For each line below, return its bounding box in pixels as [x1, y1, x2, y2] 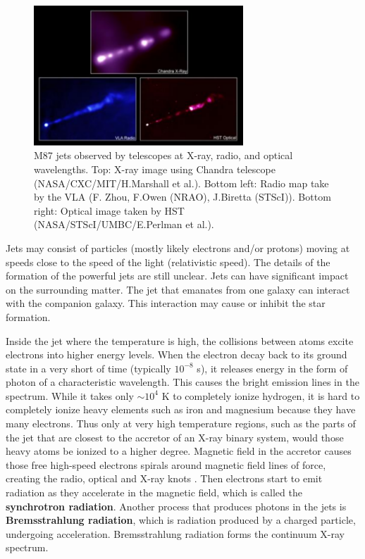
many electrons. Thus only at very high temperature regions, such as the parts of [6, 416, 356, 431]
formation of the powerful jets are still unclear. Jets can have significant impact [6, 268, 349, 283]
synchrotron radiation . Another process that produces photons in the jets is [6, 498, 347, 513]
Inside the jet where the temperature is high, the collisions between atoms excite [6, 333, 354, 348]
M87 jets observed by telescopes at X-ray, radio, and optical [34, 148, 293, 163]
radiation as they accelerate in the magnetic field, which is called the [6, 485, 302, 500]
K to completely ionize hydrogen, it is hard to [161, 388, 360, 403]
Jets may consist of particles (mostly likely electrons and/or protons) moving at [6, 240, 350, 255]
